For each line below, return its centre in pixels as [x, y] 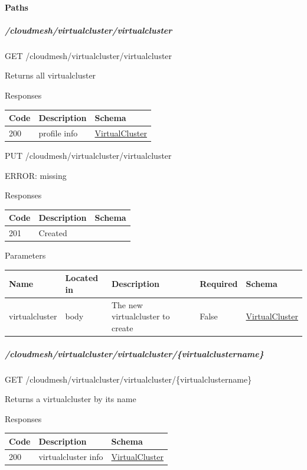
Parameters [25, 255]
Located [82, 278]
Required [219, 284]
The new [127, 304]
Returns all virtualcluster [50, 75]
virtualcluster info [71, 456]
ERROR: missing [36, 175]
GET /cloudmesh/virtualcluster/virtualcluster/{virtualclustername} [128, 379]
